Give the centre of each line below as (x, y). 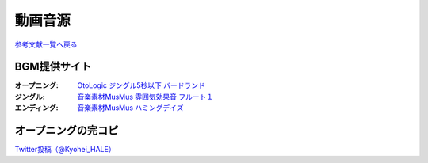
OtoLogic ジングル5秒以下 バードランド (141, 85)
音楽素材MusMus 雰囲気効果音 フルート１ (145, 97)
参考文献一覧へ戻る (46, 44)
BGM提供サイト (53, 67)
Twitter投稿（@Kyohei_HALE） (65, 150)
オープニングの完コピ (67, 131)
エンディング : (36, 108)
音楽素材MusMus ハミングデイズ (130, 108)
